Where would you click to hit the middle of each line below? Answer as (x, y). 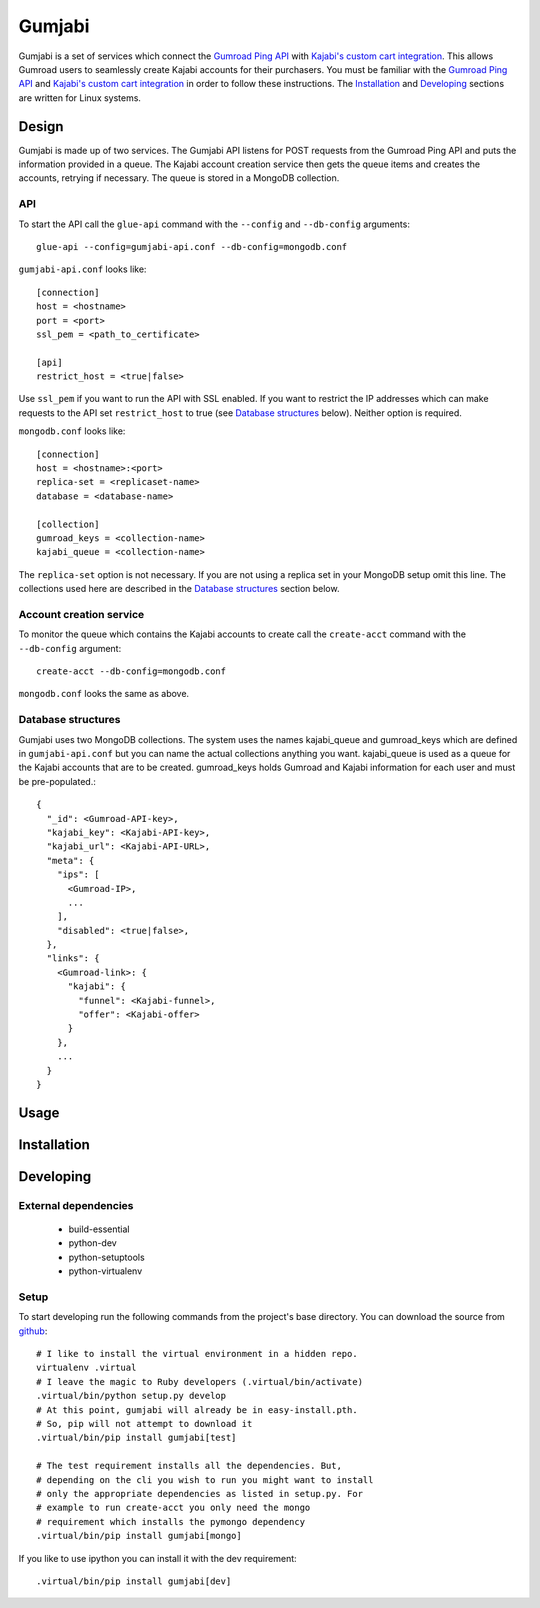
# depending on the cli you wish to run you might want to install (205, 1479)
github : (33, 1331)
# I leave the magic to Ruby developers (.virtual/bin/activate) (200, 1381)
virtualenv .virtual (86, 1368)
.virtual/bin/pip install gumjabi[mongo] (139, 1536)
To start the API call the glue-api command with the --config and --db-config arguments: (214, 224)
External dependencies (76, 1205)
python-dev (92, 1243)
